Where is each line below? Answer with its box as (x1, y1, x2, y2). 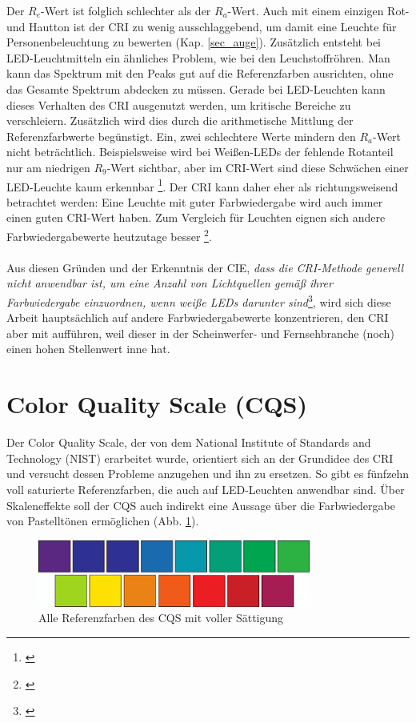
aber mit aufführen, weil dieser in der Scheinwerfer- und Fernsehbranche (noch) (6, 324, 394, 341)
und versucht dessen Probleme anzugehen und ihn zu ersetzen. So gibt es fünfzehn (6, 465, 410, 482)
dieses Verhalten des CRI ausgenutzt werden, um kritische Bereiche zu (6, 96, 351, 113)
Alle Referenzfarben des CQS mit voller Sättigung (38, 609, 284, 626)
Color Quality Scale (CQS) (6, 388, 307, 420)
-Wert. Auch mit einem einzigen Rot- (227, 2, 410, 18)
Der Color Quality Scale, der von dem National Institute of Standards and (6, 434, 371, 451)
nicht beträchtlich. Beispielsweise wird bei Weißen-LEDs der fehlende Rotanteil (6, 143, 394, 160)
